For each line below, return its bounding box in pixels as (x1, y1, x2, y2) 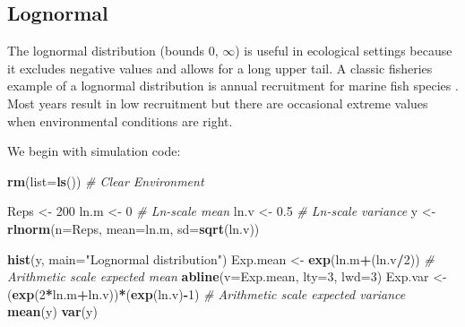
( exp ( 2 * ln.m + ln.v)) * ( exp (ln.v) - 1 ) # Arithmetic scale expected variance (7, 284, 406, 303)
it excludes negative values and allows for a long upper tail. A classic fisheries (7, 58, 433, 77)
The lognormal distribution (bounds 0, (7, 41, 219, 60)
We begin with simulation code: (7, 142, 181, 160)
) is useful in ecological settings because (235, 41, 452, 60)
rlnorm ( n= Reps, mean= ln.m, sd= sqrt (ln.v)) (7, 219, 260, 237)
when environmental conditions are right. (7, 111, 233, 130)
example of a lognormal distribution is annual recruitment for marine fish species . (7, 76, 459, 95)
